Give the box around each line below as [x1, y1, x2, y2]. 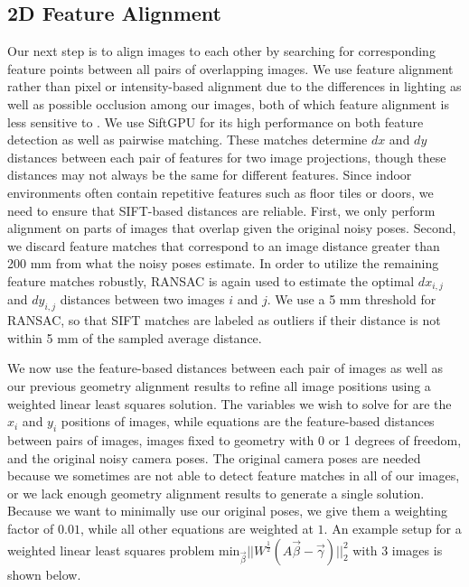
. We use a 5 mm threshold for [267, 290, 436, 309]
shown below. [7, 564, 81, 583]
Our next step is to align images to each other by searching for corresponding [7, 42, 436, 61]
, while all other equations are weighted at [80, 518, 314, 537]
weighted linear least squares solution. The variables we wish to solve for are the [7, 394, 452, 413]
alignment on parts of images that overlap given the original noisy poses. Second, [7, 219, 456, 238]
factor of [7, 518, 54, 537]
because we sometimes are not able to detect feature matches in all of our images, [7, 466, 460, 485]
